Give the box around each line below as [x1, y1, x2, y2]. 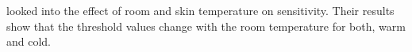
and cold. [6, 33, 52, 50]
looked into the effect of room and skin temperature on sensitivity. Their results [6, 2, 395, 18]
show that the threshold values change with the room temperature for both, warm [6, 17, 406, 34]
